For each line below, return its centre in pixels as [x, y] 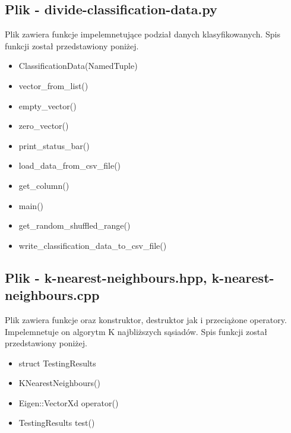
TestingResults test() [57, 423]
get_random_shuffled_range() [75, 225]
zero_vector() [44, 126]
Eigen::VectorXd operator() [69, 402]
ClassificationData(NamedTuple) [78, 66]
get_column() [44, 185]
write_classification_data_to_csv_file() [93, 245]
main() [31, 205]
